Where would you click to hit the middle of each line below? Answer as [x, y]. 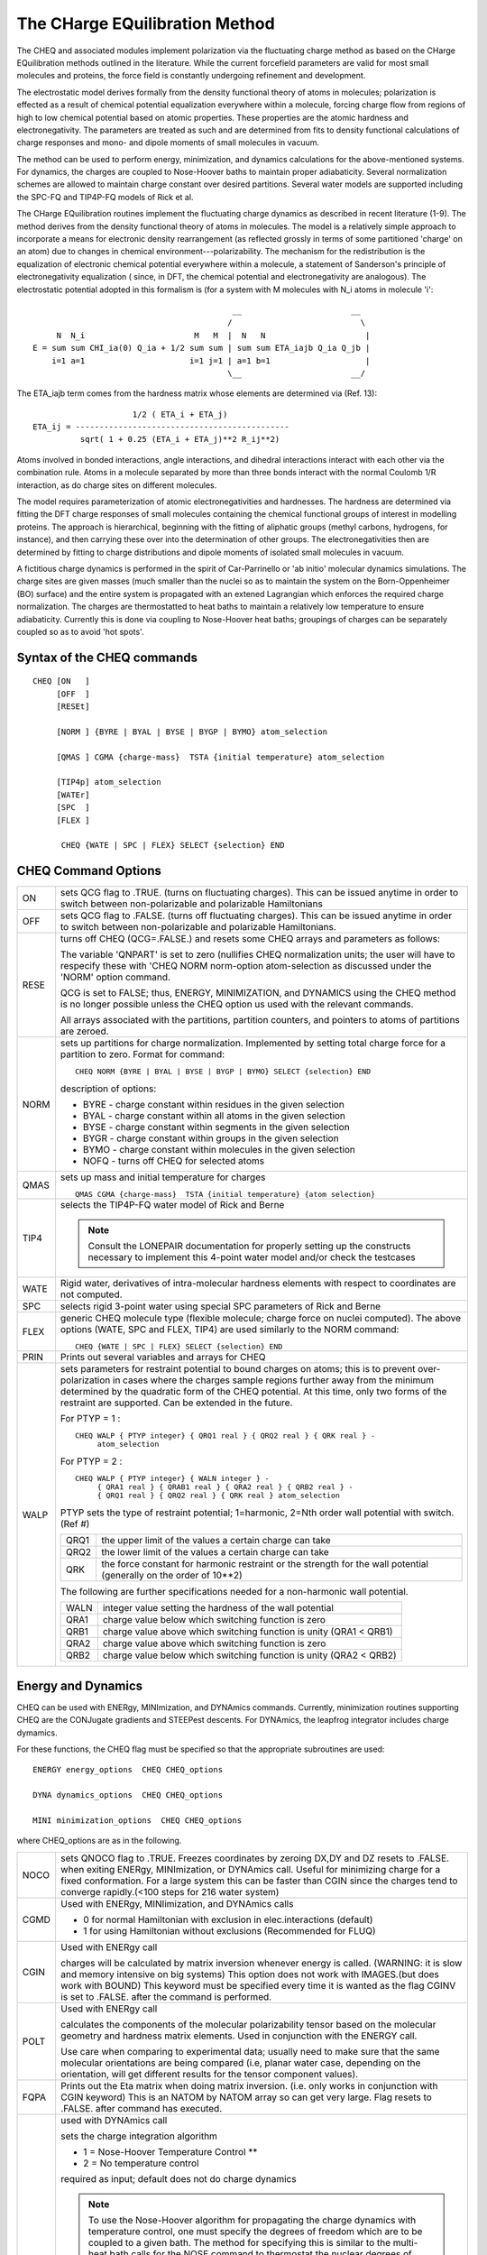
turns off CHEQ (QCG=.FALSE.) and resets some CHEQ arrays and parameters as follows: [250, 939]
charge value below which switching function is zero [214, 1620]
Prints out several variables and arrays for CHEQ [163, 1358]
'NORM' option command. [115, 977]
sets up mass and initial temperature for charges [163, 1177]
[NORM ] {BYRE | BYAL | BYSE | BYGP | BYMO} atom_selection [192, 732]
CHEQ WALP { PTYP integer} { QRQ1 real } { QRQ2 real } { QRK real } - [225, 1436]
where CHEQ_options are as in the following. [99, 1841]
